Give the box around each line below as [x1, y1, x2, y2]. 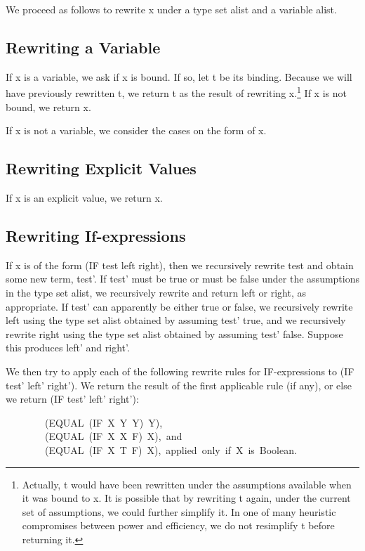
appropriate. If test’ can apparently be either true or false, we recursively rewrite [6, 299, 353, 313]
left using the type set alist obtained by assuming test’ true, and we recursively [6, 313, 346, 328]
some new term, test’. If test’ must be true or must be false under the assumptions [6, 271, 359, 286]
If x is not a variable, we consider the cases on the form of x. [6, 123, 267, 138]
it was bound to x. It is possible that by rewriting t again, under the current [22, 491, 351, 505]
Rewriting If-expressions [6, 225, 186, 247]
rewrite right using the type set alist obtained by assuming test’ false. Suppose [6, 326, 343, 341]
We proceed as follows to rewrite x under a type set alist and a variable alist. [6, 2, 337, 16]
